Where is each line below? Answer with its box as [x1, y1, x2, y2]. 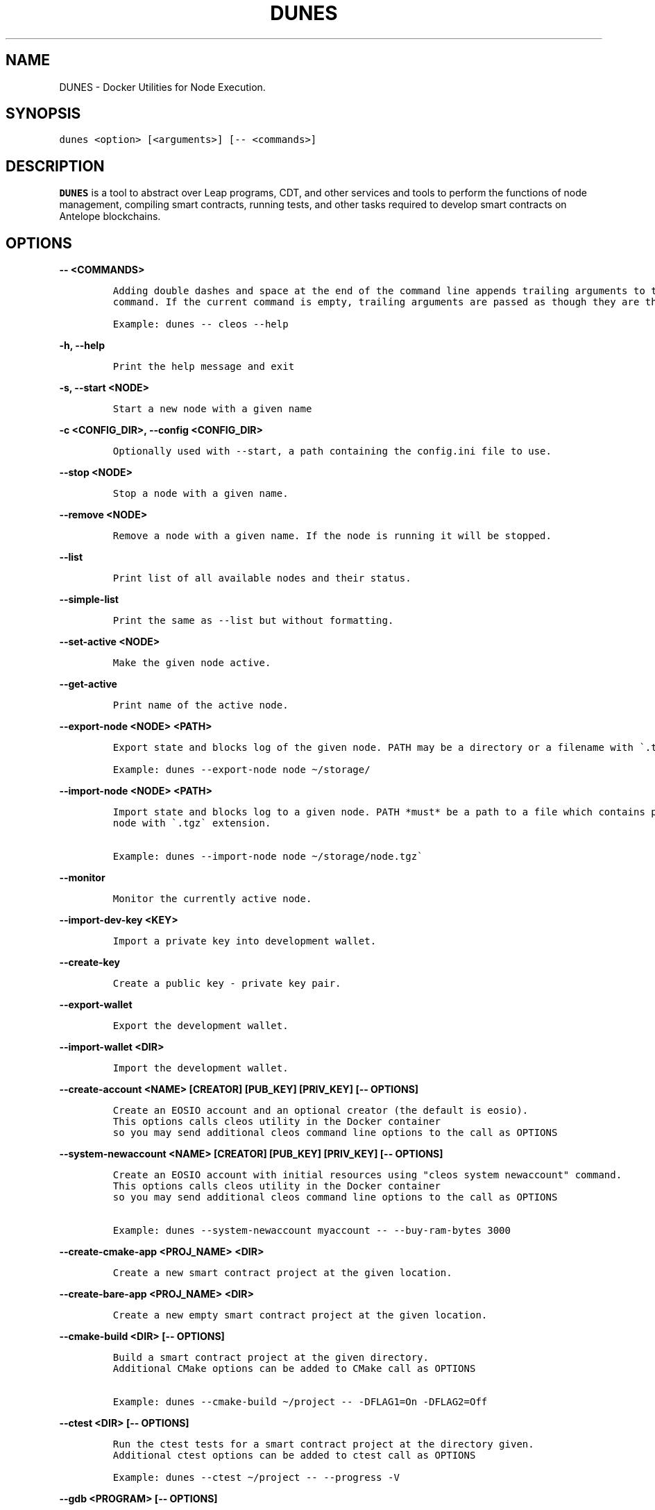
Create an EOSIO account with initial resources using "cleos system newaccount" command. [112, 1169, 622, 1181]
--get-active [59, 678, 117, 690]
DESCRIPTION [6, 157, 105, 175]
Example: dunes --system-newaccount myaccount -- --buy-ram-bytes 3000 [112, 1225, 511, 1237]
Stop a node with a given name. [112, 488, 289, 500]
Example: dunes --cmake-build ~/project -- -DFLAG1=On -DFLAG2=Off [112, 1396, 488, 1408]
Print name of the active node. [112, 699, 289, 711]
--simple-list [59, 593, 119, 606]
